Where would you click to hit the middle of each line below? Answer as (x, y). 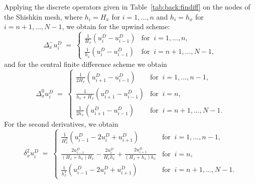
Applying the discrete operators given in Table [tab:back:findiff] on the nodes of (127, 7)
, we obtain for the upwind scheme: (116, 26)
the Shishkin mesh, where (43, 16)
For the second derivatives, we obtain (61, 123)
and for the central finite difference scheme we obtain (86, 64)
